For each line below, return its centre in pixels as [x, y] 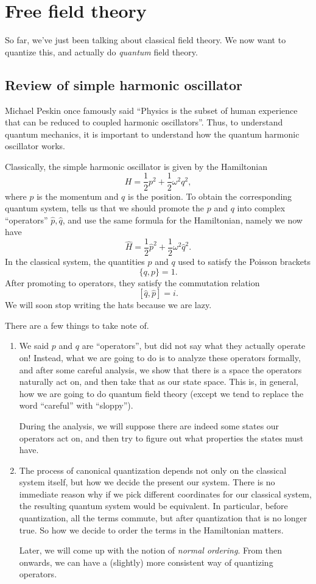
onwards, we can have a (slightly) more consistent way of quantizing [146, 562]
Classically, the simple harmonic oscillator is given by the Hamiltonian [136, 166]
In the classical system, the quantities [75, 261]
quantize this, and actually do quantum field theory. [101, 51]
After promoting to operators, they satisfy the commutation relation [132, 282]
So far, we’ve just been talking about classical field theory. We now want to [146, 40]
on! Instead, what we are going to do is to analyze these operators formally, [160, 357]
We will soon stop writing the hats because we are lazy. [108, 305]
